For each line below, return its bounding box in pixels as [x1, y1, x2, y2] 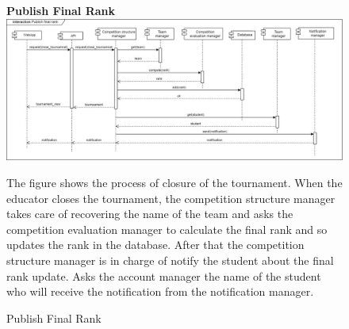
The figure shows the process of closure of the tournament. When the [6, 174, 343, 191]
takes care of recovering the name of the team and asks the [6, 205, 293, 222]
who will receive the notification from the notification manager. [6, 283, 314, 300]
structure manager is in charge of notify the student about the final [6, 252, 334, 269]
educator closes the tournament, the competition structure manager [6, 189, 336, 206]
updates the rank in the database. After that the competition [6, 236, 305, 253]
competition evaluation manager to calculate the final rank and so [6, 220, 328, 237]
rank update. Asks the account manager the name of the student [6, 267, 321, 284]
